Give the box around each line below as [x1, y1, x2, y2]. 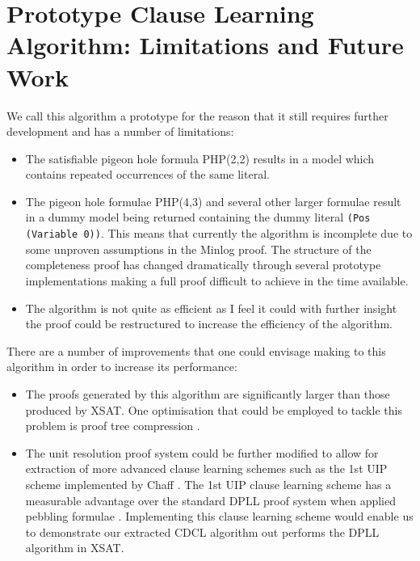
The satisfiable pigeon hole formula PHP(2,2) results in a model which [25, 150, 375, 167]
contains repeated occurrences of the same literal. [25, 166, 270, 183]
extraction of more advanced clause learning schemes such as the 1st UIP [25, 460, 388, 477]
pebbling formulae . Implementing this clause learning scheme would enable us [25, 508, 414, 525]
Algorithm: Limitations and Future [6, 28, 404, 61]
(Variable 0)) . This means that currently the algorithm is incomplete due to [25, 225, 413, 242]
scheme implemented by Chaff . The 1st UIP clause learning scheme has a [25, 475, 392, 492]
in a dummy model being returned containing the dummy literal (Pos [25, 209, 371, 226]
